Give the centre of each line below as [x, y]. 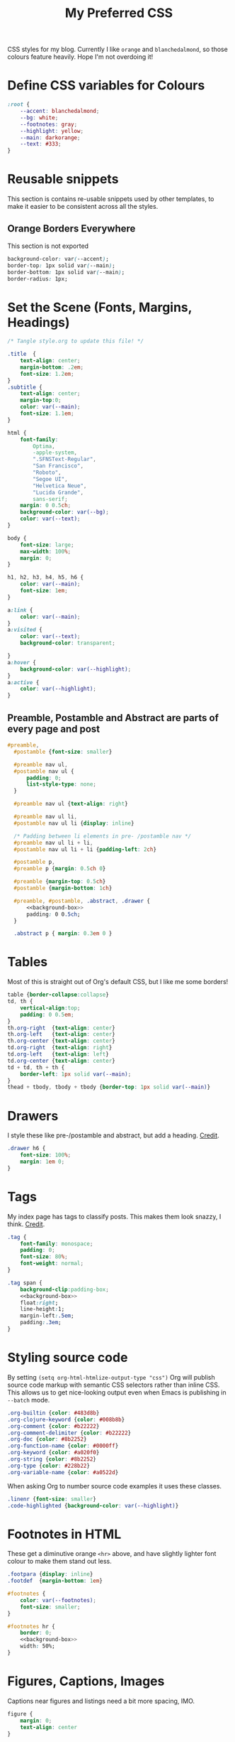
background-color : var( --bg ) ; [65, 512]
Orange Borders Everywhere [71, 229]
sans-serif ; [51, 499]
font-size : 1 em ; [44, 591]
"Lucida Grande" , [58, 492]
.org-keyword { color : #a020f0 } [53, 1453]
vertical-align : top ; [50, 1008]
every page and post [54, 729]
